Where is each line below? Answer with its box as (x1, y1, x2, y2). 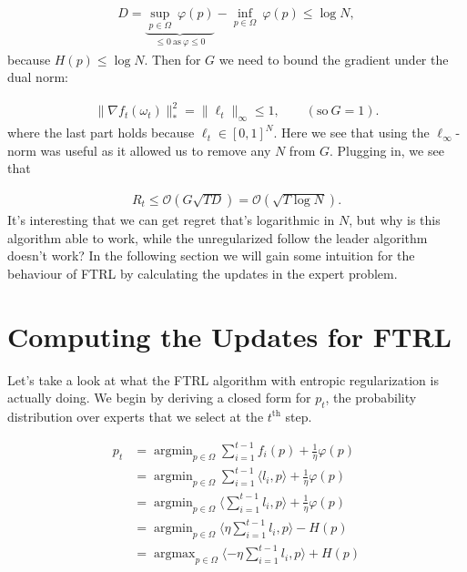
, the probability (325, 388, 417, 407)
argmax (153, 547, 196, 561)
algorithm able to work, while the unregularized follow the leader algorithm (7, 228, 428, 247)
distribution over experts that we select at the (7, 406, 264, 425)
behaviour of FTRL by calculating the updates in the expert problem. (7, 263, 398, 282)
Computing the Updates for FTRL (7, 317, 452, 354)
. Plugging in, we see (329, 140, 444, 159)
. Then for (144, 49, 201, 68)
